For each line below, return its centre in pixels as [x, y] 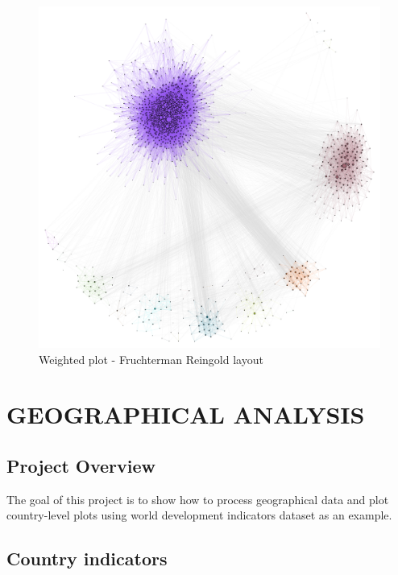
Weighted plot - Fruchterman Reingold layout [151, 359]
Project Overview [81, 465]
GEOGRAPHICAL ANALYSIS [186, 414]
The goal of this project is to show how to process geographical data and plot [198, 499]
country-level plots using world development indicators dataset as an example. [199, 515]
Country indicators [87, 558]
